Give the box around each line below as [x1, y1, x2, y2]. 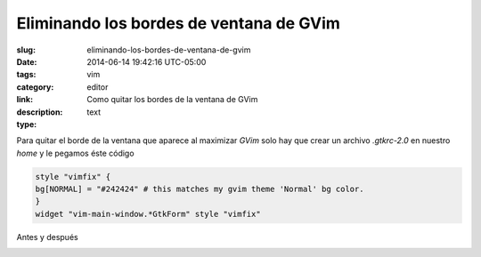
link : [16, 94, 34, 105]
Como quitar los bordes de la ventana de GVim [86, 94, 258, 105]
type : [16, 118, 37, 129]
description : [16, 107, 63, 117]
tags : [16, 69, 37, 80]
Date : [16, 56, 37, 67]
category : [16, 81, 54, 92]
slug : [16, 44, 36, 55]
